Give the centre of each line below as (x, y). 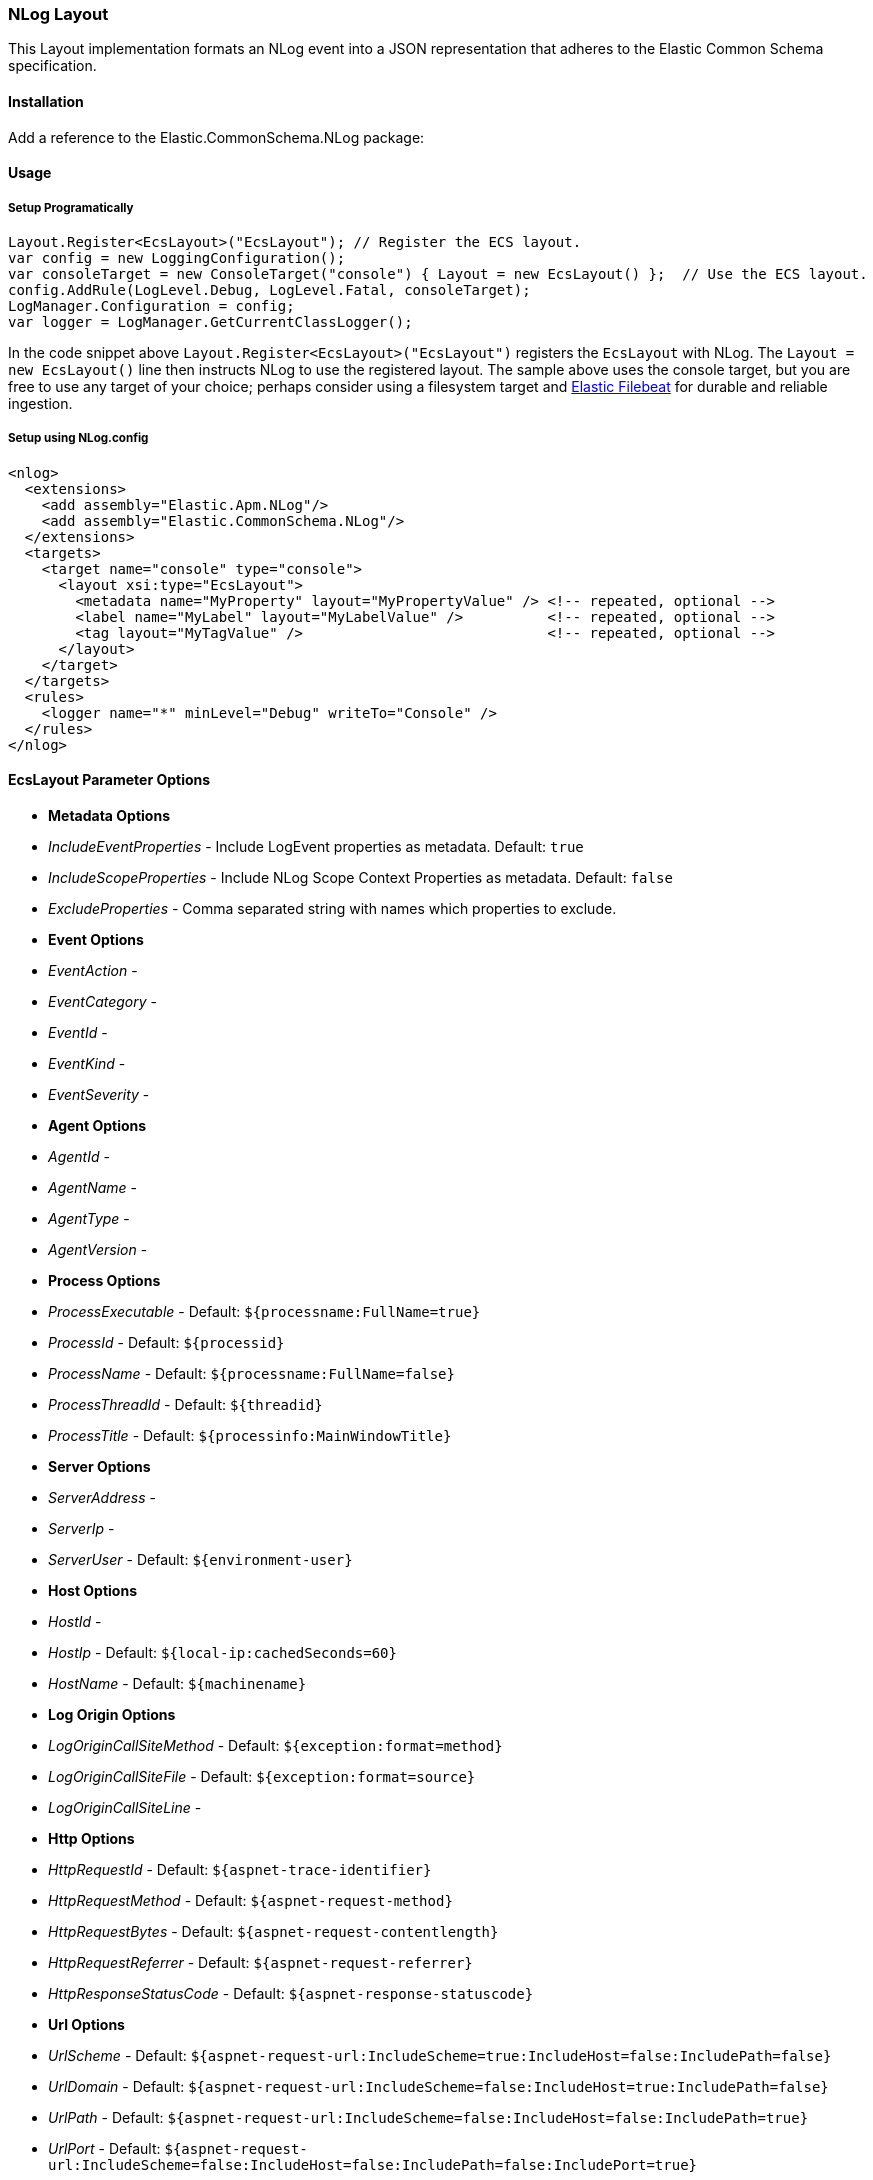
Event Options (96, 939)
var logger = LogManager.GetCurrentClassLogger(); (210, 321)
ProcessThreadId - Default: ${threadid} (185, 1404)
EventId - (78, 1032)
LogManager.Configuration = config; (151, 305)
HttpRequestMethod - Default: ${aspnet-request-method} (250, 1900)
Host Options (93, 1590)
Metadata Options (109, 815)
